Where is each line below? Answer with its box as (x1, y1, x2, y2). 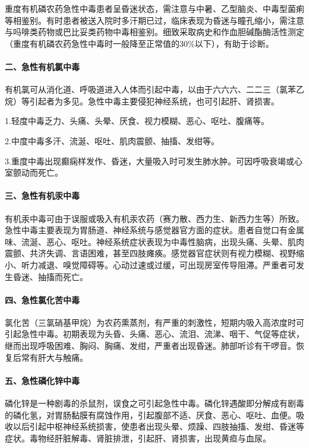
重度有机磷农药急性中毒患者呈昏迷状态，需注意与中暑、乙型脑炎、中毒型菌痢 (5, 2, 304, 14)
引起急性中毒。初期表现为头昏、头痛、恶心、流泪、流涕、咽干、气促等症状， (5, 328, 304, 340)
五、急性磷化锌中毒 (5, 374, 80, 386)
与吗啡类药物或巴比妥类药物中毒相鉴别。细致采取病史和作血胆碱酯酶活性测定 (5, 26, 304, 38)
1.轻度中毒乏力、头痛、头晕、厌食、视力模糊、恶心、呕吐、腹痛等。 (5, 115, 269, 127)
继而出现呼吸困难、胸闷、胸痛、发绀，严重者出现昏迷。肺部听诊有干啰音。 (5, 339, 296, 352)
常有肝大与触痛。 (21, 351, 88, 363)
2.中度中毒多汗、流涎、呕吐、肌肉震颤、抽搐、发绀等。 (5, 134, 219, 147)
